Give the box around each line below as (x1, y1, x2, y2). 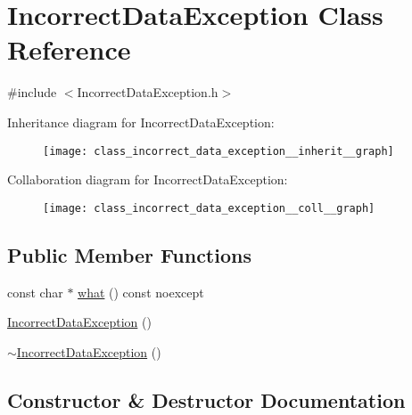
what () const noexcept (78, 282, 204, 301)
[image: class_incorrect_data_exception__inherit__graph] (43, 144, 394, 158)
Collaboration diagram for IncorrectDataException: (7, 170, 288, 189)
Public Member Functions (7, 240, 251, 268)
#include (7, 83, 57, 102)
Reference (7, 31, 131, 68)
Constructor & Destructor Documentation (7, 386, 406, 413)
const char (7, 282, 63, 301)
